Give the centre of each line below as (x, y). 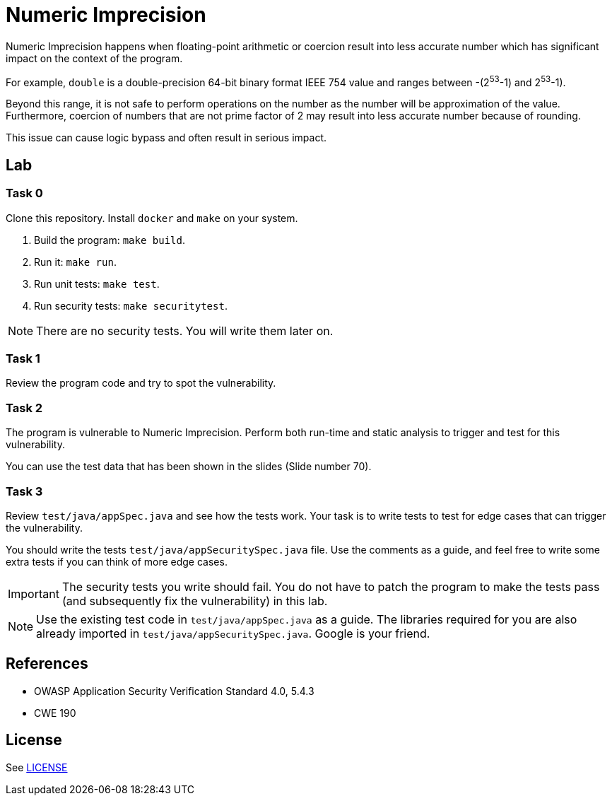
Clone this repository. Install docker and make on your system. (152, 218)
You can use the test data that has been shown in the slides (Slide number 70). (189, 467)
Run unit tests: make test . (97, 283)
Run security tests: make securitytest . (131, 305)
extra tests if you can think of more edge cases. (117, 561)
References (47, 664)
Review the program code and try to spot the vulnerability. (141, 383)
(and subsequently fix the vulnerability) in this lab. (195, 601)
